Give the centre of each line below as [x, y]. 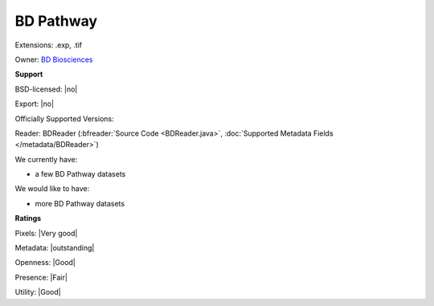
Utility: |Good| [38, 292]
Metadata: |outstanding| [55, 248]
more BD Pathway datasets [80, 203]
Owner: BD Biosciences [54, 59]
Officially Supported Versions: [64, 118]
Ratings [28, 218]
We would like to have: [52, 189]
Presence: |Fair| [41, 277]
